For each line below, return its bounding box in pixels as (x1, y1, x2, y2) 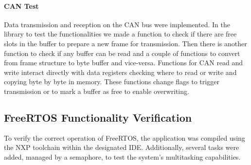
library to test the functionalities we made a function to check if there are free (4, 29, 237, 39)
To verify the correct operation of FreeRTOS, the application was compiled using (4, 132, 245, 143)
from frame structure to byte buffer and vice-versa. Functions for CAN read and (4, 57, 243, 68)
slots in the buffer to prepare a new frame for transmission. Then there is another (4, 38, 247, 48)
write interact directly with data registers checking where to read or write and (4, 67, 237, 77)
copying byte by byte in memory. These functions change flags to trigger (4, 76, 219, 87)
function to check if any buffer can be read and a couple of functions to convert (4, 48, 240, 58)
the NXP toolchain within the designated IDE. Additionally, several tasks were (4, 142, 239, 152)
